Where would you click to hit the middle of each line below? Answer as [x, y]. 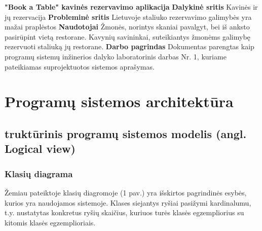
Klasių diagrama [39, 173]
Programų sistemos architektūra [119, 101]
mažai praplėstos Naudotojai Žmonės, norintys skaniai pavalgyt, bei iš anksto [127, 27]
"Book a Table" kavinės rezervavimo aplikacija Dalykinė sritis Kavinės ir [131, 7]
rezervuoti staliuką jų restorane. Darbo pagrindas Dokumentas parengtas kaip [129, 46]
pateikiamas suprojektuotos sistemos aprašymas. [80, 66]
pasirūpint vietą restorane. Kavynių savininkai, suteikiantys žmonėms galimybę [127, 36]
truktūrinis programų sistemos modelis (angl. [126, 133]
